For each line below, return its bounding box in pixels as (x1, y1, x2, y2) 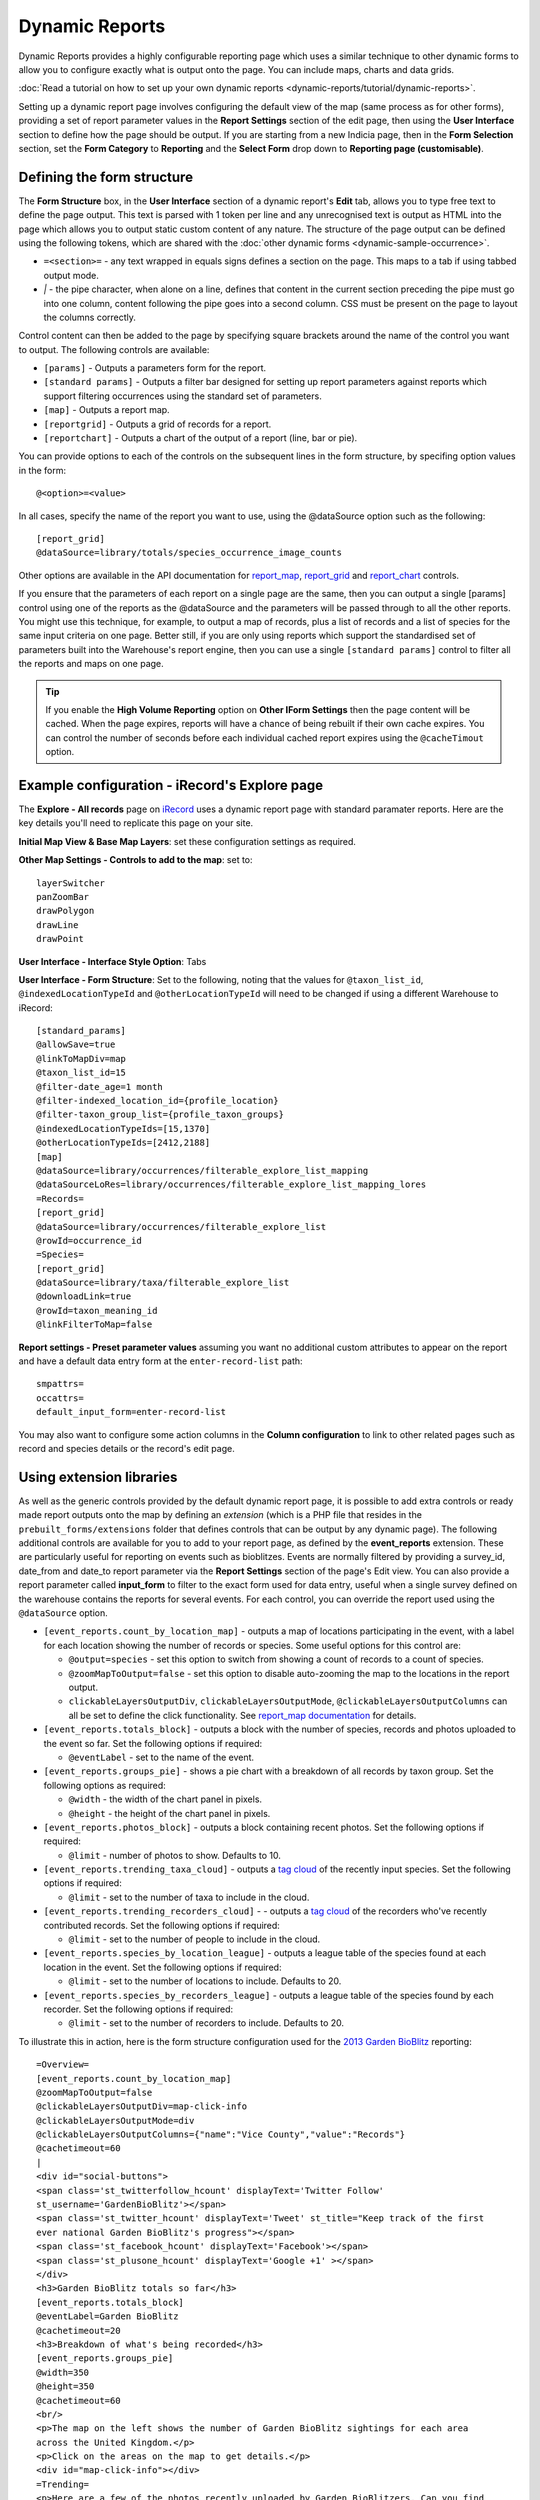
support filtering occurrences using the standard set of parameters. (43, 390, 322, 402)
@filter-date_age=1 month (36, 1081, 164, 1092)
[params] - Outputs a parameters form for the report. (43, 362, 267, 374)
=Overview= (36, 2059, 90, 2070)
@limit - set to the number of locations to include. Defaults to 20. (68, 1975, 342, 1987)
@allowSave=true (36, 1039, 116, 1050)
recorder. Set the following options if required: (43, 2003, 234, 2015)
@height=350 (36, 2381, 95, 2392)
